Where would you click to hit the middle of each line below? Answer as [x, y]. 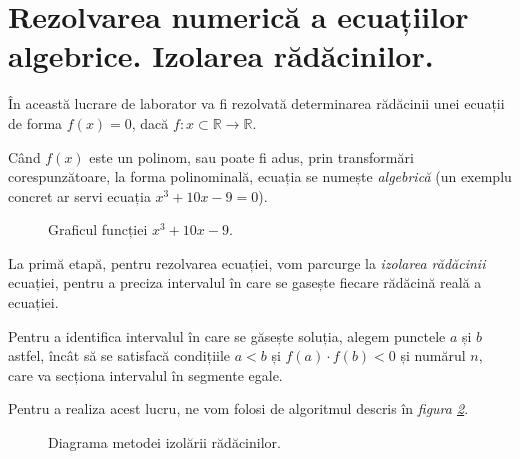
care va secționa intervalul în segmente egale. [145, 374]
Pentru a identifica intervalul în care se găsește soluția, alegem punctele [227, 335]
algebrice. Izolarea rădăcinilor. [221, 55]
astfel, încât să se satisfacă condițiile [119, 355]
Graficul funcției [98, 229]
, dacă [150, 122]
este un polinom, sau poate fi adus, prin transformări [251, 156]
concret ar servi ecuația [79, 195]
